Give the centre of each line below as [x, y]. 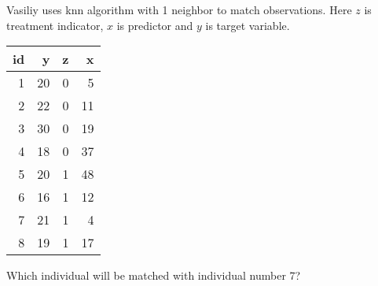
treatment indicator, [55, 25]
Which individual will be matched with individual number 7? [154, 275]
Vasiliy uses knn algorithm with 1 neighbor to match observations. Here [179, 9]
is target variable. [248, 25]
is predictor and [155, 25]
